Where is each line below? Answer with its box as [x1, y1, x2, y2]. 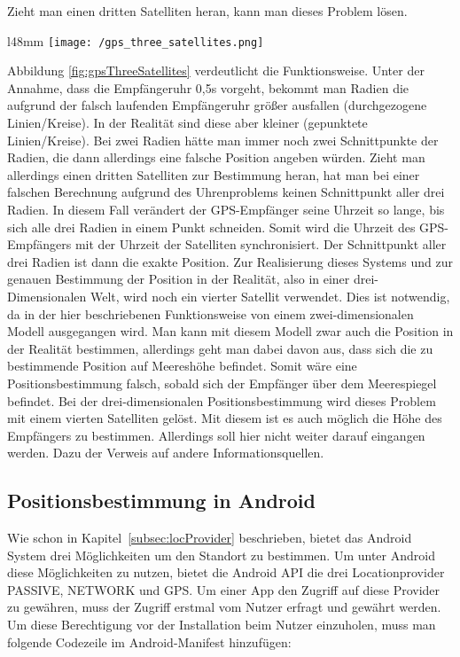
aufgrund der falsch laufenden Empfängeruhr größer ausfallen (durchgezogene [7, 96, 427, 114]
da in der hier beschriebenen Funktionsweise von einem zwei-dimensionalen [7, 304, 414, 323]
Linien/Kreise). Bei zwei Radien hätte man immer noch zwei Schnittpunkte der [7, 130, 439, 149]
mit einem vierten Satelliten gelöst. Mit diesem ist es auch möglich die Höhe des [7, 409, 442, 427]
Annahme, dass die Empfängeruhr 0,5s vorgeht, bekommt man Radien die [7, 78, 409, 97]
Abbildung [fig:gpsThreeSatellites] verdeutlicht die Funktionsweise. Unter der [7, 61, 425, 80]
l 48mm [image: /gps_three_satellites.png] [7, 31, 264, 50]
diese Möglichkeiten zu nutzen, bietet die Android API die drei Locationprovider [7, 563, 445, 582]
